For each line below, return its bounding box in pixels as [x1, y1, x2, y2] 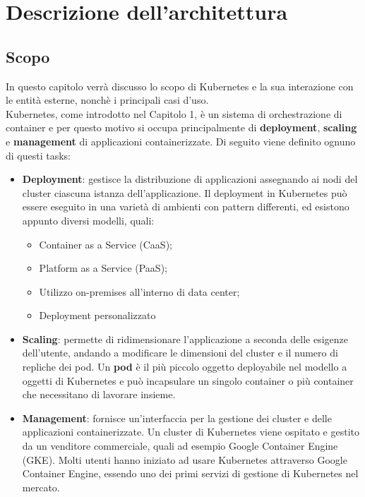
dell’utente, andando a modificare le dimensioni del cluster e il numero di [22, 345, 338, 360]
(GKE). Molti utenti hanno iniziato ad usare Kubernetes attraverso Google [22, 452, 347, 467]
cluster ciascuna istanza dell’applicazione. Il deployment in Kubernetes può [22, 185, 347, 200]
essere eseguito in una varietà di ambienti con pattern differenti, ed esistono [22, 199, 349, 214]
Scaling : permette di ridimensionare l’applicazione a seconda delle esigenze [22, 331, 349, 346]
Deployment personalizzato [39, 308, 156, 323]
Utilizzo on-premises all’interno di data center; [39, 284, 240, 299]
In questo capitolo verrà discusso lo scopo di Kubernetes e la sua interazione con [6, 78, 354, 93]
